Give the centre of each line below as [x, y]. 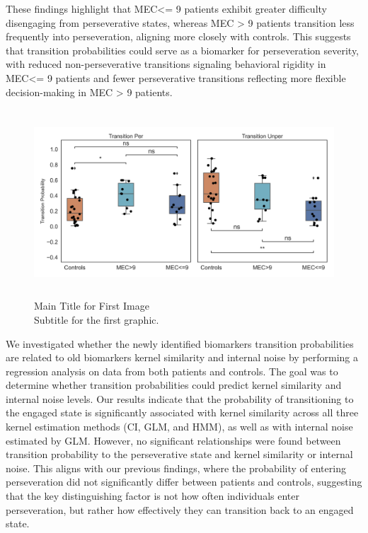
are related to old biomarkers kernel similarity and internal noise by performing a [182, 357]
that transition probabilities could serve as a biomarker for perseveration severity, [182, 50]
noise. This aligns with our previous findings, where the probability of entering [176, 468]
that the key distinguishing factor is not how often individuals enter [153, 496]
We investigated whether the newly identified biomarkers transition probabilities [180, 343]
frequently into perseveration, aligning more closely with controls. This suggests [178, 36]
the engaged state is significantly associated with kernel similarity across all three [182, 412]
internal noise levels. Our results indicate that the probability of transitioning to [180, 398]
